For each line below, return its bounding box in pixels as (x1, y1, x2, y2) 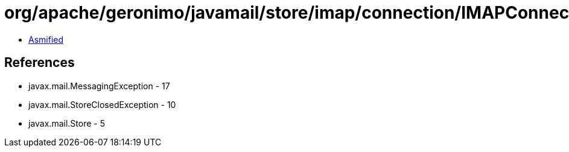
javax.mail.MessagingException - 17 (28, 80, 170, 91)
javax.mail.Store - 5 (28, 118, 105, 128)
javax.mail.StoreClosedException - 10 (28, 99, 176, 110)
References (4, 55, 75, 71)
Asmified (28, 34, 64, 45)
